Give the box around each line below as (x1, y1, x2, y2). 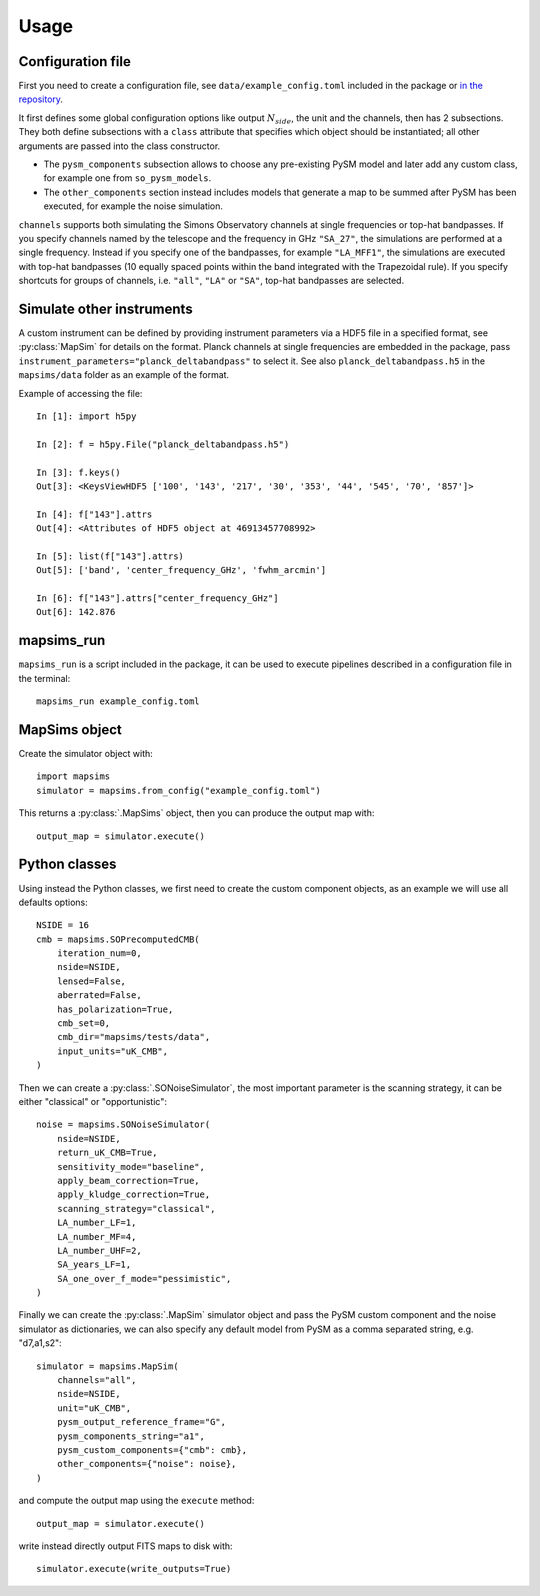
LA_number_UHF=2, (56, 1245, 142, 1256)
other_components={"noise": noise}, (56, 1458, 237, 1470)
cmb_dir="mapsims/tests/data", (56, 1031, 211, 1043)
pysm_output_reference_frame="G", (56, 1416, 227, 1428)
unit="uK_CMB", (56, 1402, 132, 1414)
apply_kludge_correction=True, (56, 1189, 211, 1200)
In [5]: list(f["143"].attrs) (36, 550, 185, 562)
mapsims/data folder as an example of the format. (18, 369, 230, 381)
